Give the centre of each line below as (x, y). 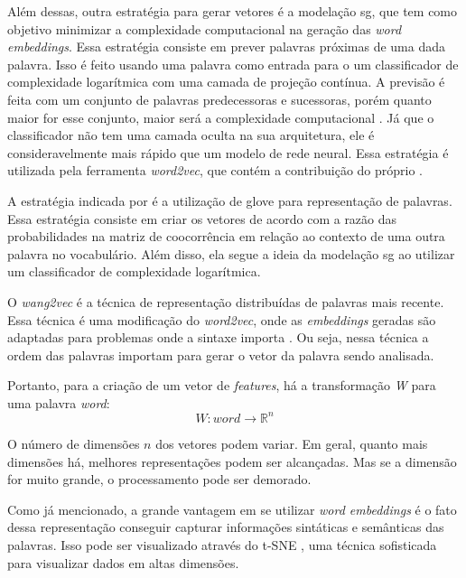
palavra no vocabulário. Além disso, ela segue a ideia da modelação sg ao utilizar (231, 253)
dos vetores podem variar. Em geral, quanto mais (292, 443)
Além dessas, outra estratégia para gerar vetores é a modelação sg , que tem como (233, 11)
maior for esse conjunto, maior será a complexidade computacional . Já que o (221, 117)
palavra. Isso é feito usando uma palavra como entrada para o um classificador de (233, 64)
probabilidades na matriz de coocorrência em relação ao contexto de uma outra (226, 236)
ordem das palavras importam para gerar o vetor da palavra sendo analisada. (221, 354)
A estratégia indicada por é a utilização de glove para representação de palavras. (230, 200)
